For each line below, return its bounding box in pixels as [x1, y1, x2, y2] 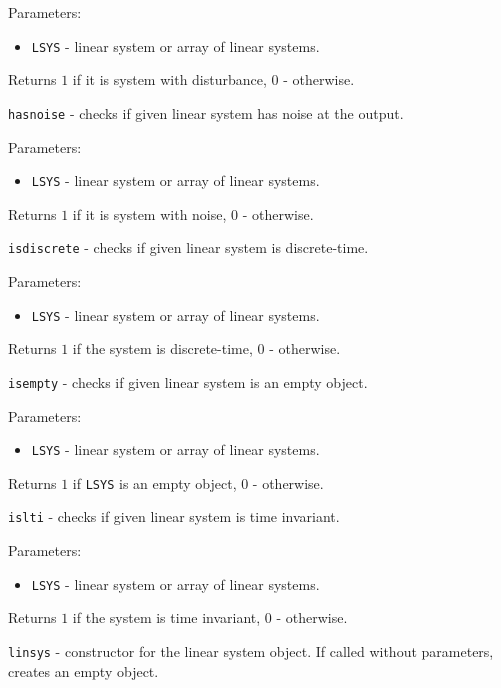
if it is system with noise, [72, 203, 227, 224]
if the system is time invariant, [72, 607, 261, 628]
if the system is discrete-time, [72, 338, 253, 359]
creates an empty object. [8, 660, 159, 681]
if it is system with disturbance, [72, 69, 267, 90]
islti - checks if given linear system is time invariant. [8, 506, 340, 527]
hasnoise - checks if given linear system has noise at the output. [8, 102, 404, 123]
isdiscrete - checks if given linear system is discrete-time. [8, 237, 369, 258]
